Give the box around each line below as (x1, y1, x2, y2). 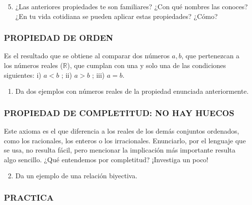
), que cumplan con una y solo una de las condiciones (67, 60, 226, 70)
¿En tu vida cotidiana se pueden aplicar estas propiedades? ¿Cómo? (15, 11, 218, 21)
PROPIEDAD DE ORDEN (4, 32, 113, 44)
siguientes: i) (4, 69, 41, 80)
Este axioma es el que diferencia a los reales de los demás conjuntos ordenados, (4, 126, 239, 136)
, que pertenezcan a (181, 51, 239, 61)
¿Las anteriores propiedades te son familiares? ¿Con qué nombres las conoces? (15, 1, 248, 11)
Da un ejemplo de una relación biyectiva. (15, 171, 138, 181)
